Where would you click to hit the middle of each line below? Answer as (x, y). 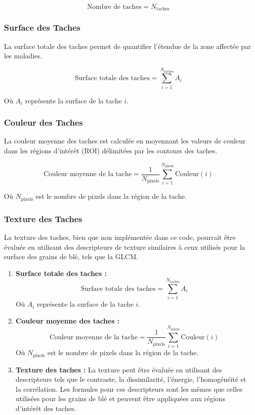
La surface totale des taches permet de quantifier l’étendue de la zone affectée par (127, 46)
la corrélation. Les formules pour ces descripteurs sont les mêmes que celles (129, 389)
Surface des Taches (42, 27)
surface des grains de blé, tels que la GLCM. (71, 256)
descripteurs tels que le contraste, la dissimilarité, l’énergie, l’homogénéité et (131, 379)
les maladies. (23, 56)
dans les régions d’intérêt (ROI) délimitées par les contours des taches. (111, 151)
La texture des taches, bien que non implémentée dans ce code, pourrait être (120, 237)
